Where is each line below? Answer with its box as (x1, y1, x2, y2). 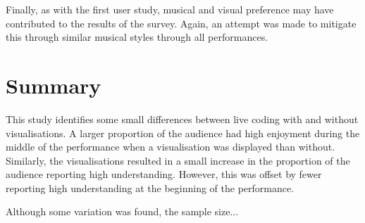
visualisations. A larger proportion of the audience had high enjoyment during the (6, 125, 360, 140)
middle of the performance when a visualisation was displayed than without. (6, 139, 335, 154)
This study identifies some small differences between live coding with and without (6, 111, 359, 126)
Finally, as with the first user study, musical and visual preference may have (6, 2, 334, 16)
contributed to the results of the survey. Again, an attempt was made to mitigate (6, 15, 357, 30)
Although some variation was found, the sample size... (6, 204, 239, 219)
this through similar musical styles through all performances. (6, 30, 268, 44)
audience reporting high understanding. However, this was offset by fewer (6, 167, 322, 181)
